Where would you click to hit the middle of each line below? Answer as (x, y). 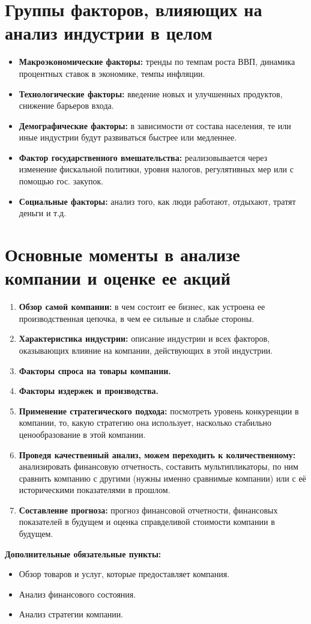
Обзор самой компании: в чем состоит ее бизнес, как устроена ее (142, 307)
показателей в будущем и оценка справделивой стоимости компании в (147, 522)
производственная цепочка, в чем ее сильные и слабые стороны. (137, 318)
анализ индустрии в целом (109, 33)
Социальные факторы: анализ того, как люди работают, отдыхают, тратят (157, 201)
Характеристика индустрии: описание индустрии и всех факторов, (144, 338)
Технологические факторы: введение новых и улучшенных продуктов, (151, 93)
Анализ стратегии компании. (71, 614)
